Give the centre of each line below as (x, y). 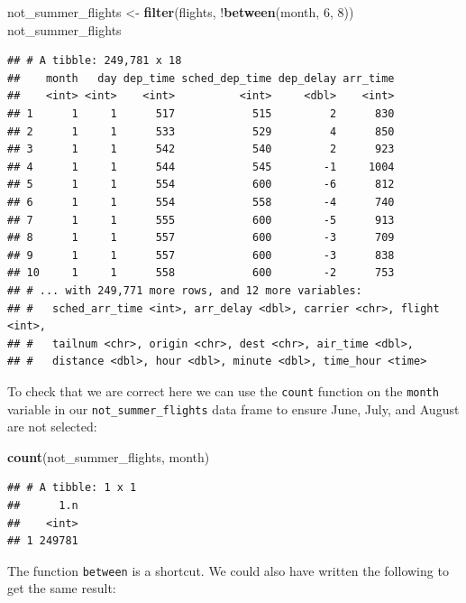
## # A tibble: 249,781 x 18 (95, 61)
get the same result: (62, 588)
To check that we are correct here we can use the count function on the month (223, 390)
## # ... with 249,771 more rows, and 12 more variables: (185, 290)
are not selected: (52, 427)
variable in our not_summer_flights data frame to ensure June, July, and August (233, 408)
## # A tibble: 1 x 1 (72, 488)
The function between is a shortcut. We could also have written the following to (228, 570)
